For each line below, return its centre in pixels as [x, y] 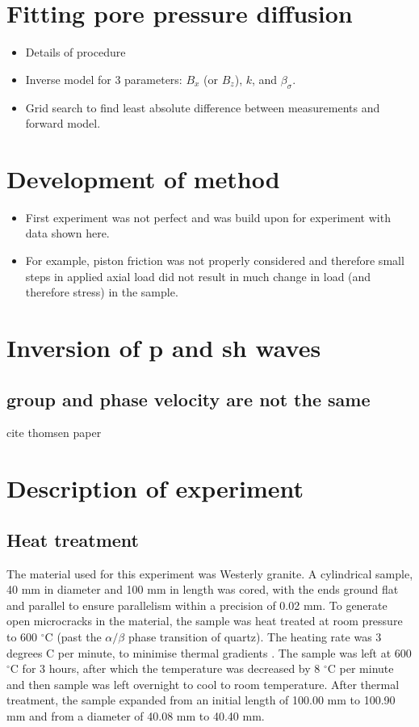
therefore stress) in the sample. [102, 292]
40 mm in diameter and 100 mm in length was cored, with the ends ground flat [203, 589]
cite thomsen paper [54, 433]
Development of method [143, 178]
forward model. [63, 123]
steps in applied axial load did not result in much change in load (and [198, 276]
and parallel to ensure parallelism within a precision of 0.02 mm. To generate [197, 605]
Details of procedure [75, 52]
